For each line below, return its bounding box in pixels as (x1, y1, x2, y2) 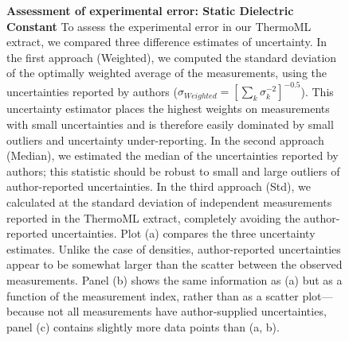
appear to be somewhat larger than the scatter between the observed (6, 256, 343, 273)
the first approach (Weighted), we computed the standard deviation (6, 48, 337, 65)
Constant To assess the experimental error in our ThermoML (6, 17, 312, 34)
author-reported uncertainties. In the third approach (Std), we (6, 178, 311, 195)
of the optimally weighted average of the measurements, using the (6, 64, 327, 81)
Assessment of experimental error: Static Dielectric (6, 2, 294, 18)
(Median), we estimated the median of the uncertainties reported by (6, 147, 339, 164)
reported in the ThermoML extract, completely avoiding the (6, 209, 300, 226)
